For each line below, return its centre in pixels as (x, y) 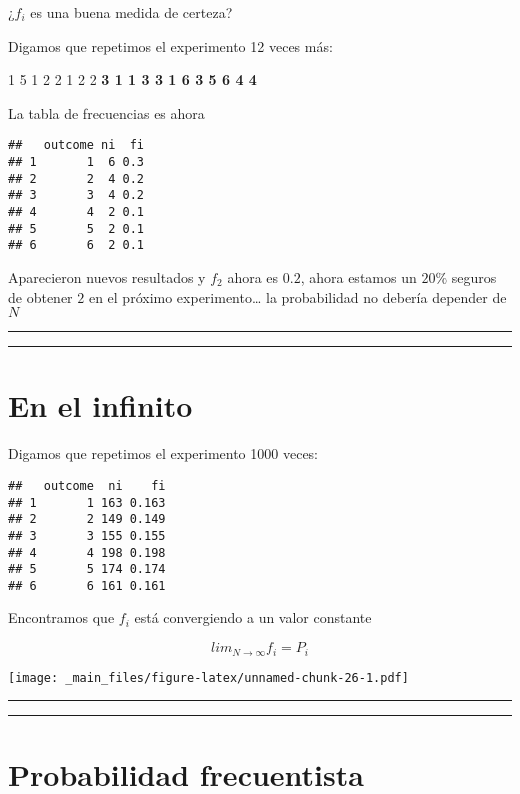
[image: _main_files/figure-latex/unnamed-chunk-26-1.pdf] (208, 677)
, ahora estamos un (358, 276)
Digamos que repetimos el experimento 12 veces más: (170, 45)
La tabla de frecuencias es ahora (106, 112)
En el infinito (100, 405)
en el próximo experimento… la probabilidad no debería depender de (297, 296)
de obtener (40, 296)
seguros (474, 276)
